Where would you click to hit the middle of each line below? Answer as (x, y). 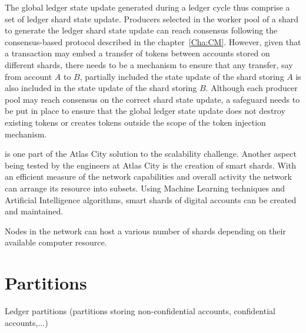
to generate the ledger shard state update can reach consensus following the (141, 30)
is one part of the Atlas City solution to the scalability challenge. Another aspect (151, 154)
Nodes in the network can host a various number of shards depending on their (145, 231)
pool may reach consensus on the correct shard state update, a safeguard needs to (152, 99)
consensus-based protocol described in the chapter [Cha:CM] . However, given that (153, 41)
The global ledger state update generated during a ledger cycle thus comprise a (147, 7)
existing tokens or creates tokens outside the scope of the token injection (135, 122)
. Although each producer (252, 88)
